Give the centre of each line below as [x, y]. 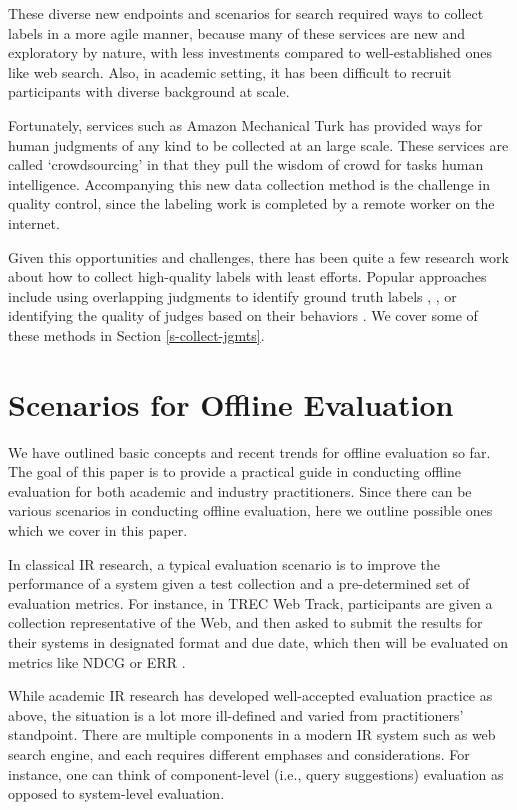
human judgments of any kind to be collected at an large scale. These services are [258, 144]
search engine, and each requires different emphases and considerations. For [239, 753]
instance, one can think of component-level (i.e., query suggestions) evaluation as [256, 773]
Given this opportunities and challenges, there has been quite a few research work [258, 256]
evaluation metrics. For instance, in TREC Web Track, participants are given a [250, 602]
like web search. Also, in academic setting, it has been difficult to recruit [230, 71]
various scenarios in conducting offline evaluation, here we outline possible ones [250, 510]
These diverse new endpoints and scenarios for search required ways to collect [246, 13]
